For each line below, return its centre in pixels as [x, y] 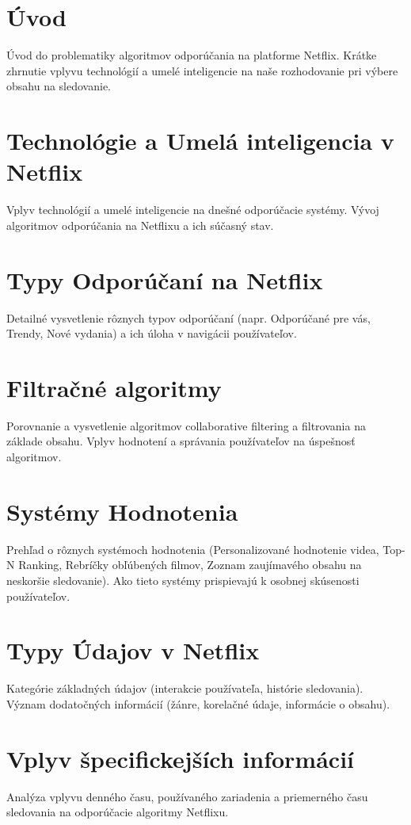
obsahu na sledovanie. [59, 86]
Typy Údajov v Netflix [133, 650]
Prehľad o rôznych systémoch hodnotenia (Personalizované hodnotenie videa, [193, 549]
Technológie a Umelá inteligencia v [200, 141]
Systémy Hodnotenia [122, 511]
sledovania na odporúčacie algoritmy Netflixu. [118, 812]
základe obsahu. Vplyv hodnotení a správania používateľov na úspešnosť [181, 441]
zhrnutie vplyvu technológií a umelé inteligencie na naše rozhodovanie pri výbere [202, 70]
